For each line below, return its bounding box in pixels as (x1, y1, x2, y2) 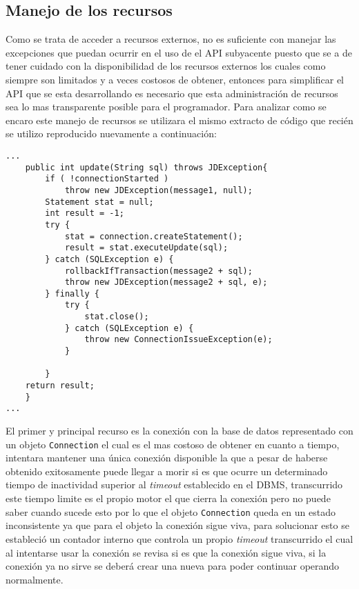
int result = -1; (45, 208, 124, 219)
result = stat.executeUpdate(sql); (64, 243, 229, 253)
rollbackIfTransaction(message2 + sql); (64, 266, 253, 276)
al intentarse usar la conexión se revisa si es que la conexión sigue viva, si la (6, 545, 327, 559)
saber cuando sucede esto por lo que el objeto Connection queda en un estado (6, 504, 336, 519)
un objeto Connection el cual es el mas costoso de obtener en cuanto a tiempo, (6, 437, 340, 451)
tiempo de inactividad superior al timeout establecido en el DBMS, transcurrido (6, 477, 343, 492)
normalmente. (6, 572, 64, 586)
